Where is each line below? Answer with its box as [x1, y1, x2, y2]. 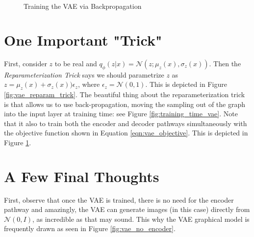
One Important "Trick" [4, 29, 162, 50]
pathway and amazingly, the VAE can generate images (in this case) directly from [4, 204, 250, 214]
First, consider [4, 58, 47, 68]
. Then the [209, 58, 241, 68]
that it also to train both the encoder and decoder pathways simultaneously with [4, 118, 247, 128]
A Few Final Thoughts [4, 166, 159, 186]
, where [77, 79, 100, 89]
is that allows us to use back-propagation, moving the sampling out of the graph [4, 99, 246, 109]
